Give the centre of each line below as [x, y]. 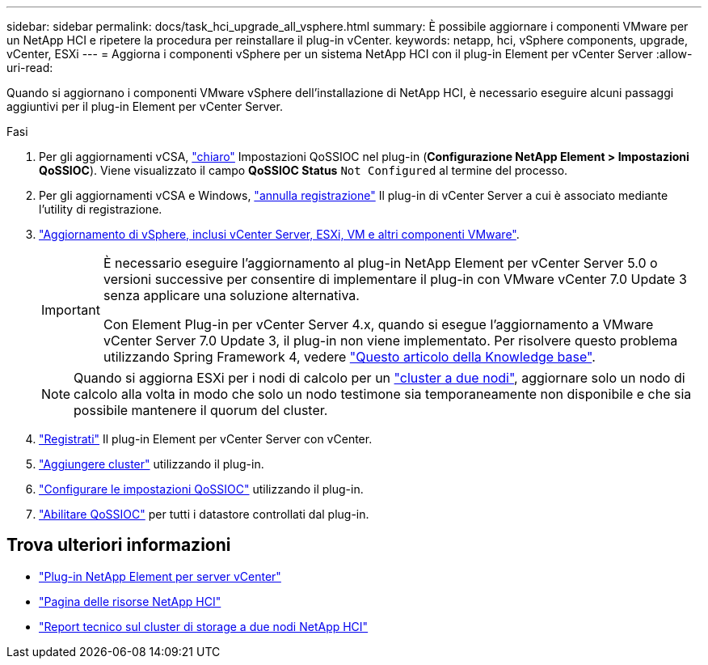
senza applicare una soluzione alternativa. [231, 295]
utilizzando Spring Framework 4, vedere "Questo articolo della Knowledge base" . [349, 357]
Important [71, 310]
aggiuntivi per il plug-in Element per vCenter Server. [145, 106]
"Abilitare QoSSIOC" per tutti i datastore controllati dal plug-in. [204, 514]
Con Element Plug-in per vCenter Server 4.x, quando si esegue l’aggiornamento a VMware [378, 324]
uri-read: [30, 68]
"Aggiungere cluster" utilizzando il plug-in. [152, 464]
